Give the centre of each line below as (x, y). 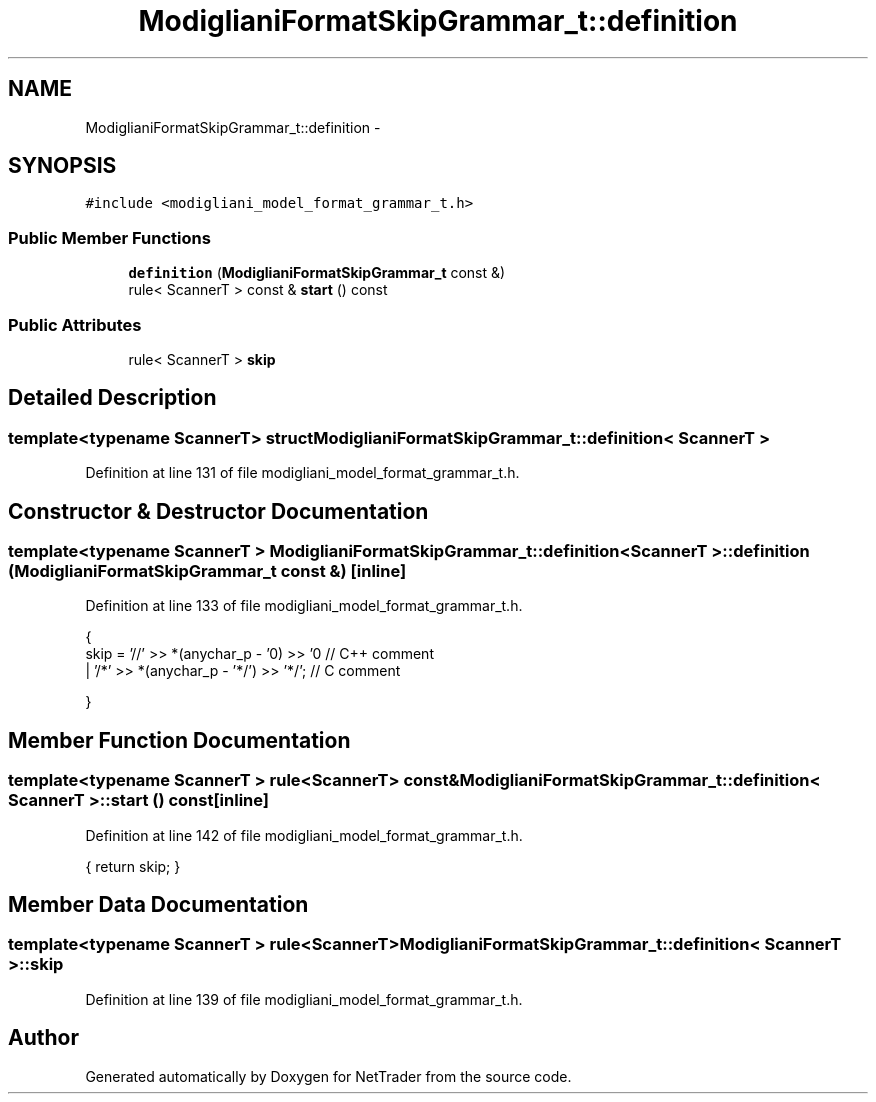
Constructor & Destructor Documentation (218, 511)
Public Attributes (75, 324)
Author (43, 1038)
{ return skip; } (133, 866)
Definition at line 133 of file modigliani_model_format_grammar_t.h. (304, 606)
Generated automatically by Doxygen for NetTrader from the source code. (328, 1076)
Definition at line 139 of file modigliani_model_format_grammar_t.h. (304, 999)
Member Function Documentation (179, 740)
